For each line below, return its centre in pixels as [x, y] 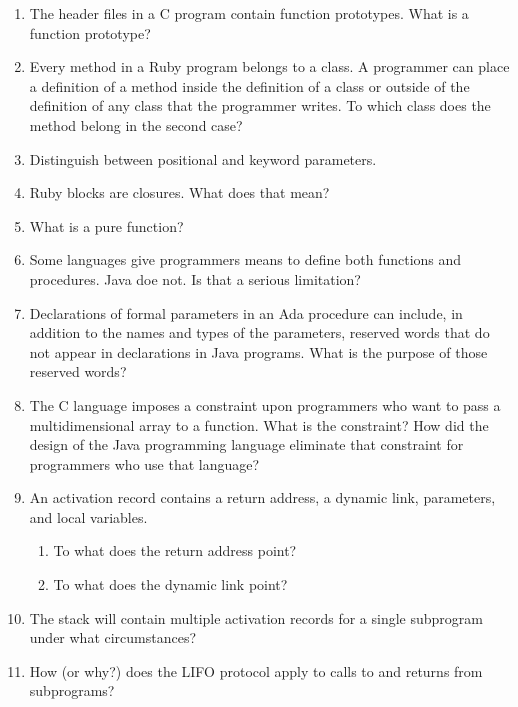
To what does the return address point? [175, 550]
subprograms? [72, 690]
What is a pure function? [106, 225]
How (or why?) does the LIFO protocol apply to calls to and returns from [256, 670]
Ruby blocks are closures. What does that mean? [179, 192]
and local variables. [88, 516]
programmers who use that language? [144, 463]
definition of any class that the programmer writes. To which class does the [260, 105]
